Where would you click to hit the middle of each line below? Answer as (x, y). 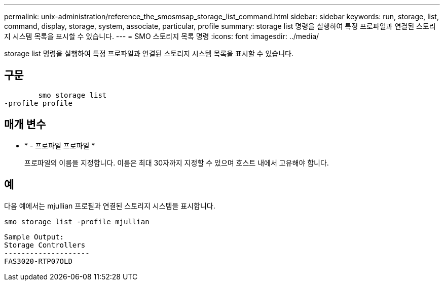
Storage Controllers (45, 245)
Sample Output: (34, 237)
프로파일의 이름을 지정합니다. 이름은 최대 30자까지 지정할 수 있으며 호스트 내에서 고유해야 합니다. (177, 162)
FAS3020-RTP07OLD (38, 261)
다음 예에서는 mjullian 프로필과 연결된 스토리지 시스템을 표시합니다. (110, 206)
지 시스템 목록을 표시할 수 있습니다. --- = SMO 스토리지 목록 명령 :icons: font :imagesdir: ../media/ (162, 36)
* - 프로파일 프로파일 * (60, 145)
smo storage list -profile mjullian (77, 221)
